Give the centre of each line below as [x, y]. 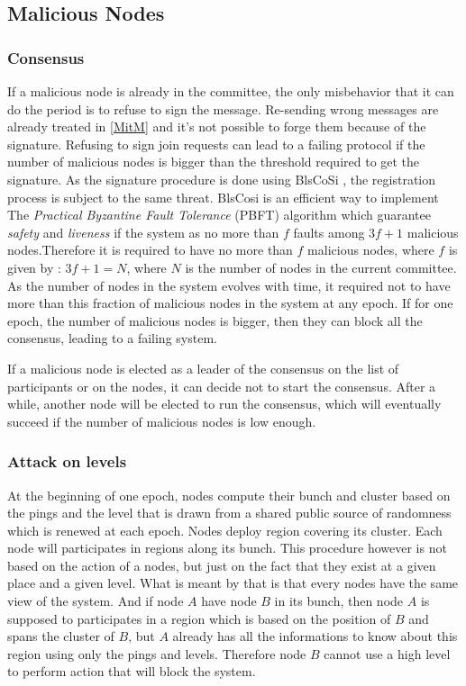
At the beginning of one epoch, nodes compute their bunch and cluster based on [229, 495]
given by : [34, 267]
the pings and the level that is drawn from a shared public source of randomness [229, 513]
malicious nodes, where [371, 250]
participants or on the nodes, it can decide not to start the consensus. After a [222, 386]
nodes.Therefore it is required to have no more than [150, 250]
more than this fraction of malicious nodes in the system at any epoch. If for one [230, 303]
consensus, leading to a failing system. [112, 338]
